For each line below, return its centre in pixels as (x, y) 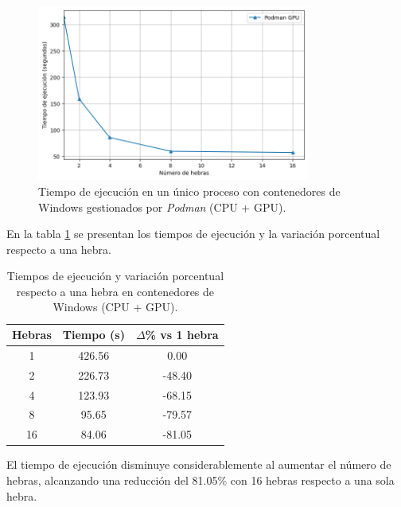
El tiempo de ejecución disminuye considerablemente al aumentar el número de (199, 464)
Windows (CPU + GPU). (115, 307)
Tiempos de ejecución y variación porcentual (115, 276)
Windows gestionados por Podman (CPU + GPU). (162, 207)
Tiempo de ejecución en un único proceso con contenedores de (189, 191)
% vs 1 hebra (182, 335)
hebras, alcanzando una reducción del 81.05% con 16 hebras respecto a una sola (200, 480)
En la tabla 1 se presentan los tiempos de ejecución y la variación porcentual (193, 234)
